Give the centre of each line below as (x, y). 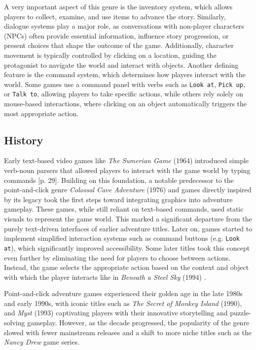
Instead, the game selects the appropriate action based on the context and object (127, 267)
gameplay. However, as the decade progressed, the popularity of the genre (138, 323)
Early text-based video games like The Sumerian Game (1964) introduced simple (127, 160)
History (24, 140)
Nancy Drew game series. (42, 342)
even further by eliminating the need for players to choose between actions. (117, 257)
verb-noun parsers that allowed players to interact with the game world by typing (127, 170)
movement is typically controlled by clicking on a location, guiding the (110, 55)
